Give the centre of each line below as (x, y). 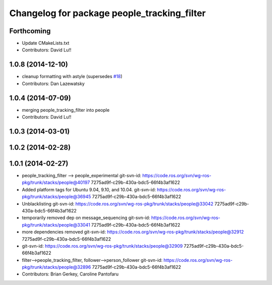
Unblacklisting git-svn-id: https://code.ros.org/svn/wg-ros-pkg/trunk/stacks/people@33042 (118, 203)
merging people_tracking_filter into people (66, 110)
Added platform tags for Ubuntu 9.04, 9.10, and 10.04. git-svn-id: (89, 189)
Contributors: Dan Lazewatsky (53, 84)
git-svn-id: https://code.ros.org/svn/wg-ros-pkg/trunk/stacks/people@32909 (103, 246)
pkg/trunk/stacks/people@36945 (56, 197)
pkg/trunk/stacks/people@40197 (56, 183)
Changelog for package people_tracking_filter (108, 13)
